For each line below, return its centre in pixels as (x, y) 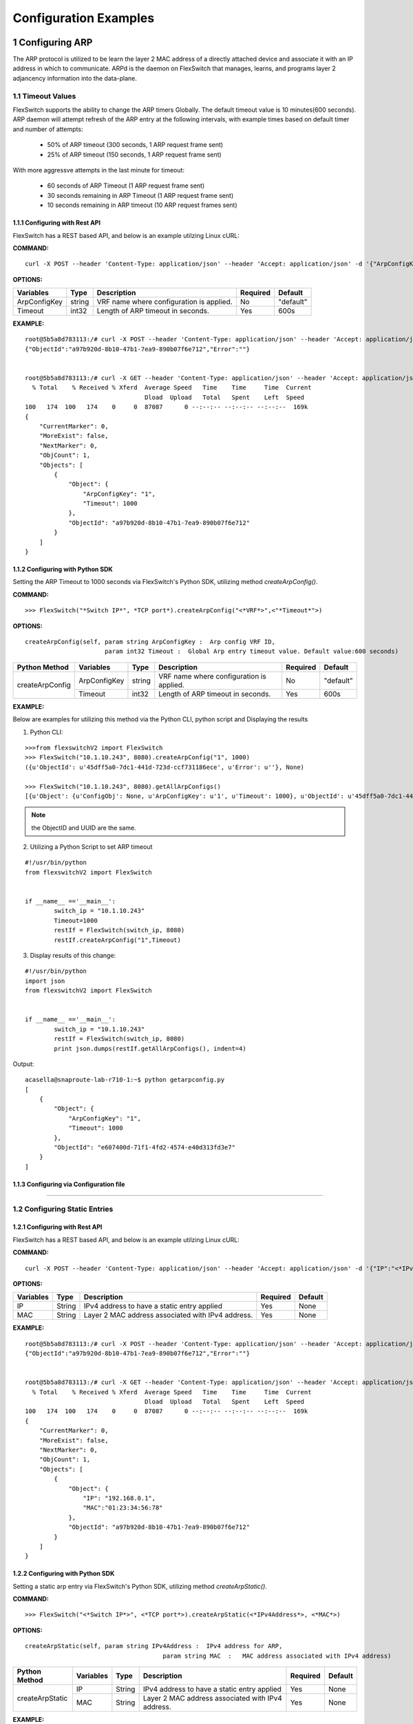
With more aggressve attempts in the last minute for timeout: (99, 170)
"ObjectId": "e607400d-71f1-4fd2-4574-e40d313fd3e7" (145, 1147)
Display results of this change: (73, 955)
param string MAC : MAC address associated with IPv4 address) (277, 1656)
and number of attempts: (48, 129)
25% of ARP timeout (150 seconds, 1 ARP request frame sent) (134, 154)
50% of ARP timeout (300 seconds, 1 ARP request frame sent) (135, 145)
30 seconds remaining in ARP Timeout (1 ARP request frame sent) (140, 195)
